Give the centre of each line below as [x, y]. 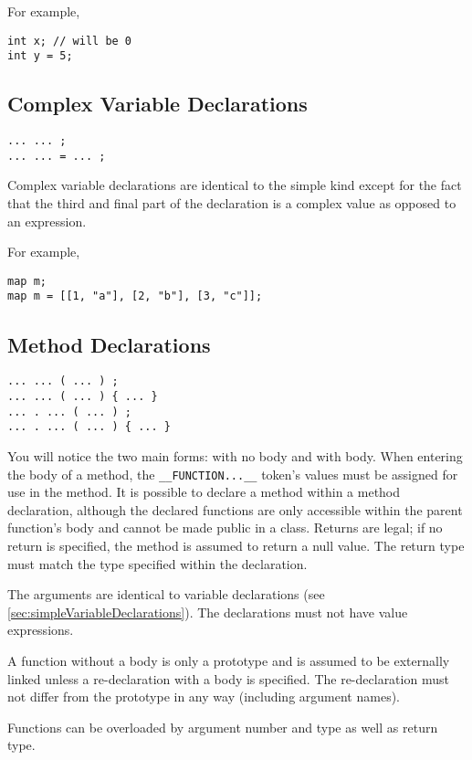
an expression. [47, 221]
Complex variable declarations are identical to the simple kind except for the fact [235, 185]
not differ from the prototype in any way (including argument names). [204, 697]
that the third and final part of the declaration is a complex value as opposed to [232, 203]
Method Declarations [109, 344]
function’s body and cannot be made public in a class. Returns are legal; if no [225, 528]
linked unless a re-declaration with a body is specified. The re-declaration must [228, 678]
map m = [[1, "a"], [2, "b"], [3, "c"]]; [135, 296]
